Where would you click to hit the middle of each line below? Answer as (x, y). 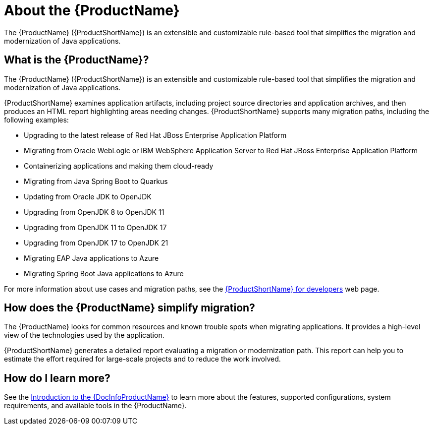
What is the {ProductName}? (77, 60)
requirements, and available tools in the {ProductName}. (95, 406)
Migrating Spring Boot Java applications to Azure (104, 273)
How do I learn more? (57, 378)
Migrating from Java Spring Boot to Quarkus (96, 181)
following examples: (36, 120)
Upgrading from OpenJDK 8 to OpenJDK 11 (94, 212)
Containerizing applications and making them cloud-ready (119, 166)
